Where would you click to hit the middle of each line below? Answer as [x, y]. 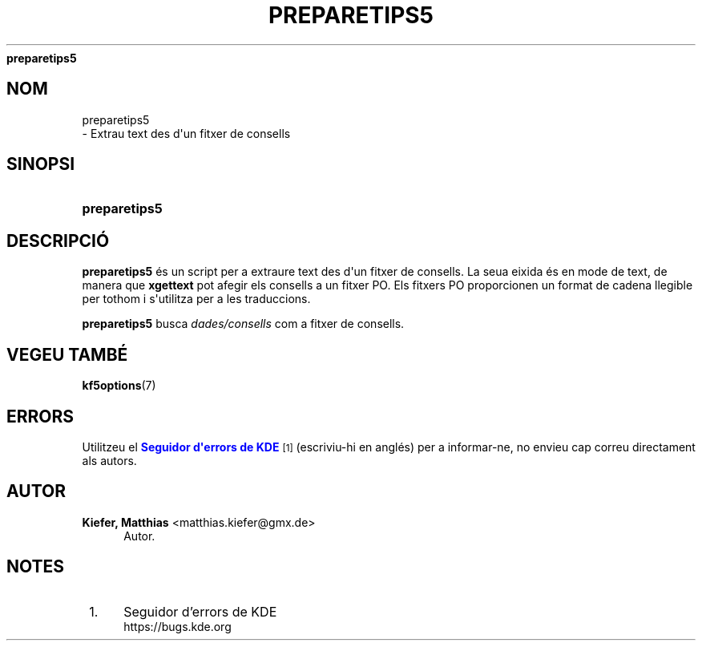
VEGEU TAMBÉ [67, 354]
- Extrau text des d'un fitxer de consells [186, 133]
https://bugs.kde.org [178, 626]
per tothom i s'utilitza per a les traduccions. [196, 299]
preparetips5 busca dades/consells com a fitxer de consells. [243, 324]
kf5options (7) [119, 386]
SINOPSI [41, 164]
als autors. [109, 460]
